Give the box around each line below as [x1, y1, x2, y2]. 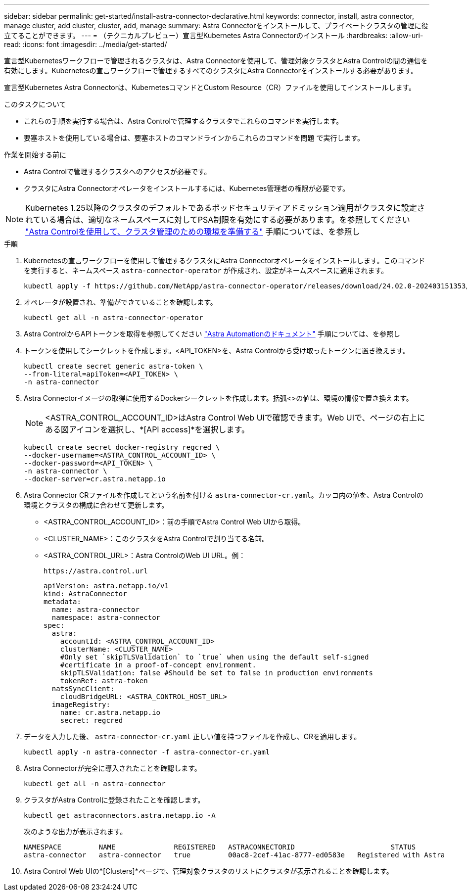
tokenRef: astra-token [60, 677, 148, 685]
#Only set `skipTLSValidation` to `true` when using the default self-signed [60, 653, 369, 661]
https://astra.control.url [44, 567, 148, 575]
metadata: [44, 598, 81, 606]
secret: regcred [60, 716, 123, 724]
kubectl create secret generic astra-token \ [24, 362, 203, 370]
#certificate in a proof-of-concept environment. [60, 661, 256, 669]
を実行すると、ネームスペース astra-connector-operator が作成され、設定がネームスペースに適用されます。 [24, 266, 388, 275]
